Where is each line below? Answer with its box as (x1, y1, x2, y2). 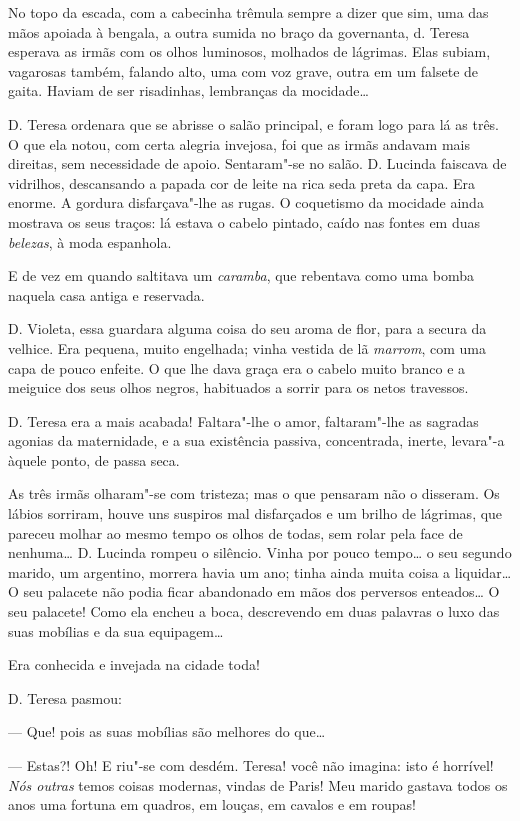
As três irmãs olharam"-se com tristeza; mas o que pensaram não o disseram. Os (8, 483, 500, 504)
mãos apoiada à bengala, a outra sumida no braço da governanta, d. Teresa (8, 21, 470, 42)
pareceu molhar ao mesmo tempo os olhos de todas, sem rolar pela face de (8, 522, 463, 543)
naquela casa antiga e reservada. (8, 284, 205, 305)
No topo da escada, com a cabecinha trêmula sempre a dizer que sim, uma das (8, 2, 489, 22)
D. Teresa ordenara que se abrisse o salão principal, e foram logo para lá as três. (8, 113, 500, 134)
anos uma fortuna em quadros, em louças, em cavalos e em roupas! (8, 794, 417, 815)
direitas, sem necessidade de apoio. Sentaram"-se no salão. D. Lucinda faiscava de (8, 153, 507, 174)
